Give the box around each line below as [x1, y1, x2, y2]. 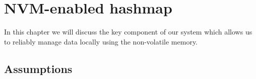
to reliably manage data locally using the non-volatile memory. [4, 36, 198, 46]
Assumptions [4, 60, 73, 76]
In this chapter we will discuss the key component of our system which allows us [4, 26, 252, 37]
